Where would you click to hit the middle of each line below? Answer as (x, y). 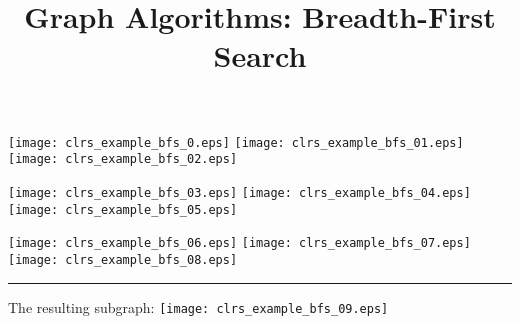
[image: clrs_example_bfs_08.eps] (123, 259)
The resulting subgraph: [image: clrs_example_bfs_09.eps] (198, 306)
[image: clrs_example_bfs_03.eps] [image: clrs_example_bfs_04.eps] (239, 192)
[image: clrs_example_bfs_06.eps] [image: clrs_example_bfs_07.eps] (239, 243)
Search (260, 55)
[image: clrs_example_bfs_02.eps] (123, 159)
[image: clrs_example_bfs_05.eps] (123, 209)
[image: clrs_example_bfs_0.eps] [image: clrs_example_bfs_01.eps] (236, 142)
